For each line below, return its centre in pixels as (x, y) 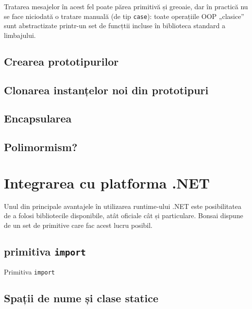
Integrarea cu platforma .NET (107, 182)
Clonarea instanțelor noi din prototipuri (106, 90)
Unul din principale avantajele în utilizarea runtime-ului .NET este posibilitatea (123, 206)
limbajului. (20, 35)
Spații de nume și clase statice (81, 298)
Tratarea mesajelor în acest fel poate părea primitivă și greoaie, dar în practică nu (126, 6)
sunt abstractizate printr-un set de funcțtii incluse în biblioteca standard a (115, 26)
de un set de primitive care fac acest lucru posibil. (78, 225)
